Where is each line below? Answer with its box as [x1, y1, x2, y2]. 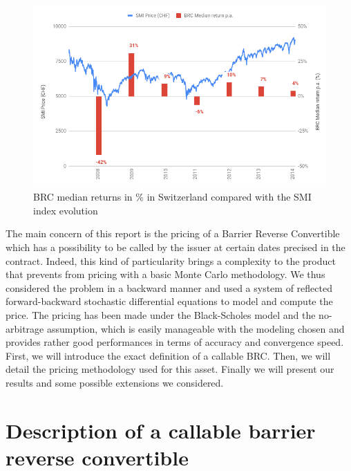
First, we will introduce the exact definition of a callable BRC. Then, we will [6, 348, 331, 362]
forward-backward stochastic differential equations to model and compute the [6, 294, 333, 308]
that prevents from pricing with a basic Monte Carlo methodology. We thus [6, 267, 325, 281]
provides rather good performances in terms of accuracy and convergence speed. [6, 335, 344, 349]
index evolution [33, 203, 98, 217]
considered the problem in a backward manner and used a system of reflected [6, 280, 332, 295]
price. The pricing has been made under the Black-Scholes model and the [6, 307, 316, 322]
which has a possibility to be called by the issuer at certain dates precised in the [6, 239, 345, 254]
